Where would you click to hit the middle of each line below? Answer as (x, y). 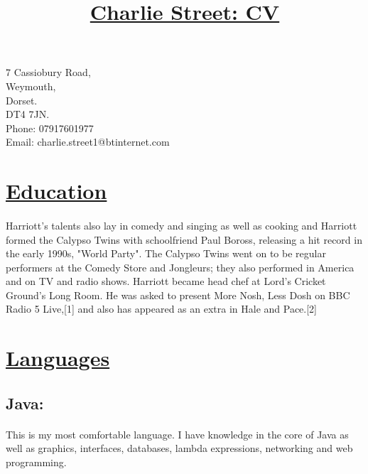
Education (56, 191)
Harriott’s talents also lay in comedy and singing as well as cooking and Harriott (182, 225)
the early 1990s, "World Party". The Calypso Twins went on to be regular (166, 253)
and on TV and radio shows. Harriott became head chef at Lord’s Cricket (166, 281)
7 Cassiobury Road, (48, 72)
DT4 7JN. (28, 114)
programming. (36, 462)
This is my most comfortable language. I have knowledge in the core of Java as (177, 434)
